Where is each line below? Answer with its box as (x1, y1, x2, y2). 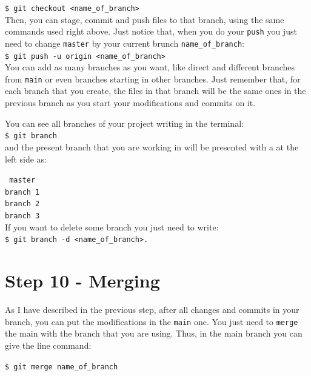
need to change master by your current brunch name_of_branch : (5, 36, 244, 49)
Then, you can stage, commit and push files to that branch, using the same (5, 13, 284, 25)
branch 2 (5, 200, 40, 209)
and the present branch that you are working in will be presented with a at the (5, 140, 299, 153)
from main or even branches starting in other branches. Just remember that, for (5, 72, 301, 85)
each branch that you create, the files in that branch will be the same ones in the (5, 84, 306, 97)
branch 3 (5, 212, 40, 221)
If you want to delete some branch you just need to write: (5, 220, 219, 233)
